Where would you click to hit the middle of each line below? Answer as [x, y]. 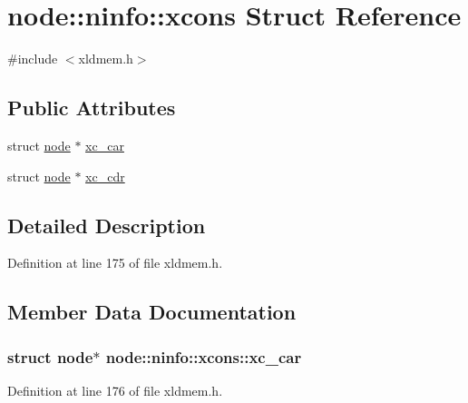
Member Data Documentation [152, 312]
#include [33, 59]
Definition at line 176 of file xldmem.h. [115, 390]
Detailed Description [107, 225]
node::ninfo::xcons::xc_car [204, 356]
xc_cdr [105, 176]
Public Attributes [92, 108]
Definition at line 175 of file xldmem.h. [115, 263]
